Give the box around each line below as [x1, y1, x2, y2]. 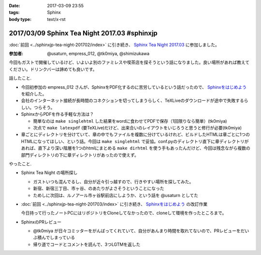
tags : [9, 10, 20, 16]
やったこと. [9, 160, 32, 167]
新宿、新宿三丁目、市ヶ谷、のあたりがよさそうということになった [33, 186, 164, 191]
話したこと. [9, 75, 32, 81]
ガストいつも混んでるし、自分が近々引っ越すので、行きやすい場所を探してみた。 [33, 178, 194, 184]
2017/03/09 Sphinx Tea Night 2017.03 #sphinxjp [9, 29, 158, 37]
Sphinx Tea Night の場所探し [21, 170, 78, 175]
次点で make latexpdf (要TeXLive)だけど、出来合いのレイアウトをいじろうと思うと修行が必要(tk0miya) [33, 125, 242, 130]
